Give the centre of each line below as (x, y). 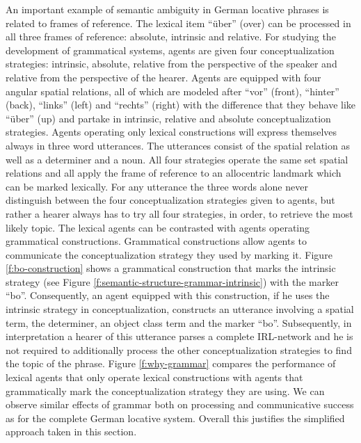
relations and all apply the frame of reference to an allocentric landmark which (174, 173)
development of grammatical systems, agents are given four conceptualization (170, 50)
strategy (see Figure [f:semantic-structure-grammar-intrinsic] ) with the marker (172, 281)
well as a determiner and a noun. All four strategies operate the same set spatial (177, 159)
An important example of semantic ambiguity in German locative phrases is (167, 9)
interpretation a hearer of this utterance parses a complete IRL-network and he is (179, 336)
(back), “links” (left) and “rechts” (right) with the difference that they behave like (181, 105)
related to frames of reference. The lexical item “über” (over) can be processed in (178, 23)
